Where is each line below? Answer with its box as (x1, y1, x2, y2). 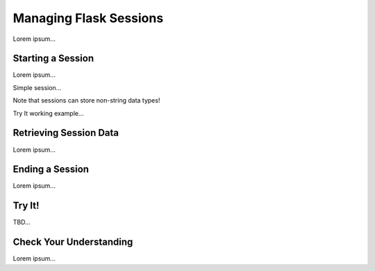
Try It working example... (12, 109, 84, 117)
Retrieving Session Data (12, 127, 119, 139)
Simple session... (12, 83, 62, 91)
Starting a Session (12, 53, 94, 64)
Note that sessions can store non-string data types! (12, 96, 160, 105)
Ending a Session (12, 164, 90, 175)
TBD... (12, 218, 31, 227)
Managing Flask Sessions (12, 10, 164, 26)
